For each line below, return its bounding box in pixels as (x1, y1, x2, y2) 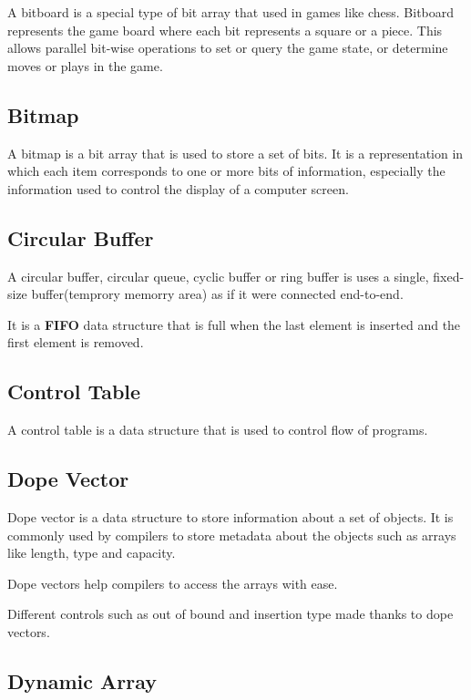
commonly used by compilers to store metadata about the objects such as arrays (7, 525, 456, 544)
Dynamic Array (7, 666, 157, 695)
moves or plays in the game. (7, 56, 163, 75)
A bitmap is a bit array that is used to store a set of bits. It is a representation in (7, 143, 464, 162)
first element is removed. (7, 333, 144, 352)
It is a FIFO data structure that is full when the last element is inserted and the (7, 314, 461, 334)
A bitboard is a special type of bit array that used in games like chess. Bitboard (7, 3, 455, 21)
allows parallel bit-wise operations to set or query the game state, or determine (7, 38, 448, 57)
